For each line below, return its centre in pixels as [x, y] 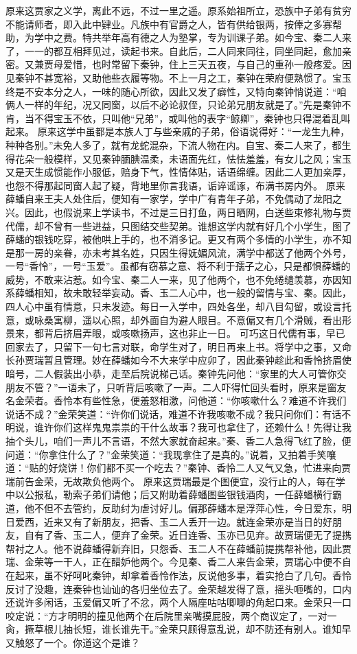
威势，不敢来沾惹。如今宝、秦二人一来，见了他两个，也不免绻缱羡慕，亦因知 [178, 279]
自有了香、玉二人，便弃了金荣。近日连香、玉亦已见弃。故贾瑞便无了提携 [188, 535]
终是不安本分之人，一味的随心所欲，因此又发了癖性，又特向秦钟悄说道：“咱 [176, 91]
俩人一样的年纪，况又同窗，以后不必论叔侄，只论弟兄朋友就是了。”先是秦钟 [174, 105]
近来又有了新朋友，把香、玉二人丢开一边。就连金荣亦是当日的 [183, 521]
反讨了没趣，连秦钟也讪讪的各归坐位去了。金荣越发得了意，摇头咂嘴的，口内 [178, 588]
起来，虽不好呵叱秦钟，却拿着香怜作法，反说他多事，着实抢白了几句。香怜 [183, 575]
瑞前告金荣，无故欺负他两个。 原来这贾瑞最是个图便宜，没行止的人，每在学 [175, 481]
